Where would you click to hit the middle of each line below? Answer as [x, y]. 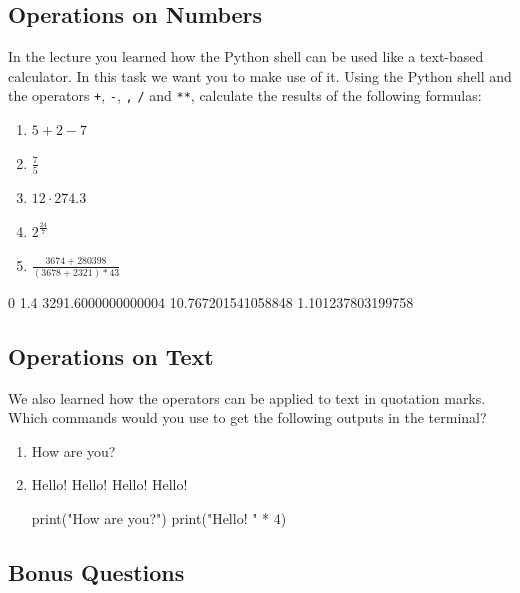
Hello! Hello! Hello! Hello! [109, 484]
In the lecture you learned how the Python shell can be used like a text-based [246, 56]
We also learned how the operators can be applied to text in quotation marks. [247, 397]
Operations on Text [111, 355]
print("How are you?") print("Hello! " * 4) [159, 518]
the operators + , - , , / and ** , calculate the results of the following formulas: [245, 95]
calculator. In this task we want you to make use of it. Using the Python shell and [260, 75]
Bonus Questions [96, 572]
